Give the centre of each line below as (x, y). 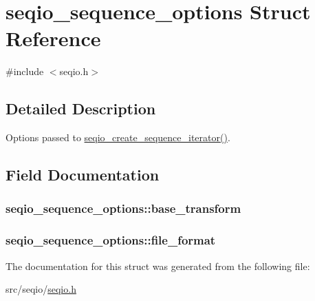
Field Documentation (83, 175)
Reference (53, 38)
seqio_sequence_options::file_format (111, 240)
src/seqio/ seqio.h (41, 289)
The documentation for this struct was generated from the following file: (158, 266)
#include (25, 71)
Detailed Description (81, 108)
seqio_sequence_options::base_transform (123, 208)
